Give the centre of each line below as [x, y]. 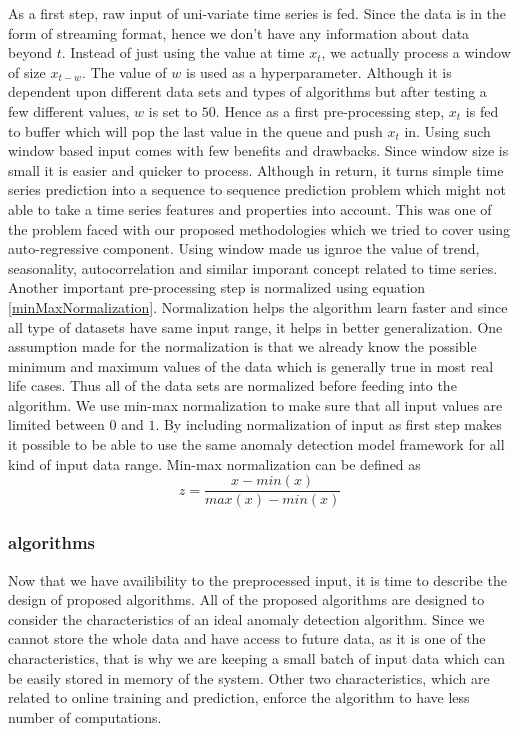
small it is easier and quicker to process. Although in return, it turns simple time [256, 169]
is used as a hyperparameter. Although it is [319, 71]
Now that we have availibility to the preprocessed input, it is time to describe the [257, 579]
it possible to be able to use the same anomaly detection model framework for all [256, 444]
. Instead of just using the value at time [183, 52]
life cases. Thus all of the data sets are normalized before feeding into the [232, 385]
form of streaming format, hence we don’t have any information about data [239, 32]
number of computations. [85, 716]
